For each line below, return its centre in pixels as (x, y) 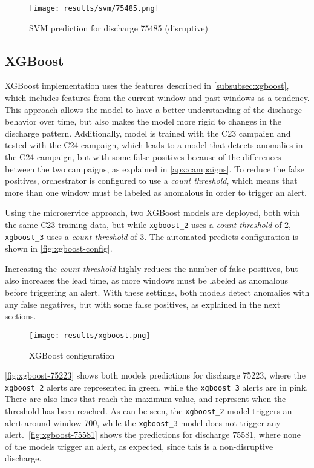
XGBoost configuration (72, 355)
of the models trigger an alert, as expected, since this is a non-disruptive (139, 446)
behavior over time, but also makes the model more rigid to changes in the (143, 121)
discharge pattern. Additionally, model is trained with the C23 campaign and (148, 133)
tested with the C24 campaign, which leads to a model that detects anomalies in (154, 145)
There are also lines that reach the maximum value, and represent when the (146, 399)
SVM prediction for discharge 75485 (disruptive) (119, 28)
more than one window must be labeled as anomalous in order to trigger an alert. (156, 192)
